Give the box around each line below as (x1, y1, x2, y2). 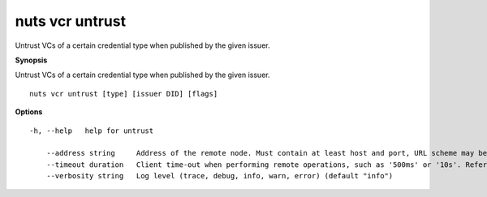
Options (15, 107, 43, 117)
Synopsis (15, 55, 48, 65)
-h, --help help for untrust (29, 126, 154, 135)
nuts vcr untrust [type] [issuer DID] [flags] (29, 89, 218, 98)
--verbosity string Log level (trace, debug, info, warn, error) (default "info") (45, 171, 394, 181)
